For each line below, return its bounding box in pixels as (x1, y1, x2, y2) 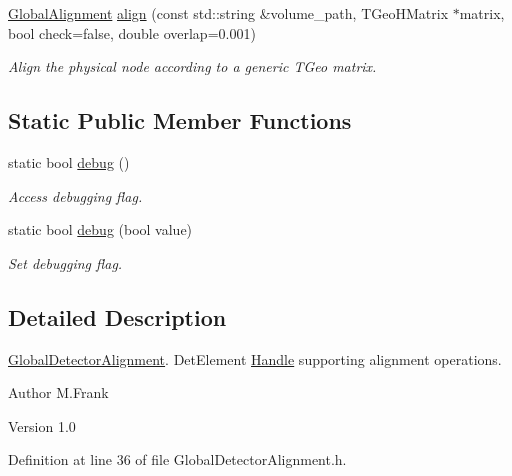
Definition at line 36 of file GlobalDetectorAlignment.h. (8, 449, 347, 470)
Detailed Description (8, 301, 227, 332)
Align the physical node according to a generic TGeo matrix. (8, 56, 377, 77)
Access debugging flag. (8, 185, 143, 206)
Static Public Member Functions (8, 105, 352, 136)
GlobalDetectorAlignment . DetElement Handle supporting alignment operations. (8, 348, 502, 369)
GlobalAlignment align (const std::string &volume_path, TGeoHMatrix (8, 3, 449, 23)
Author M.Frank (8, 382, 109, 403)
